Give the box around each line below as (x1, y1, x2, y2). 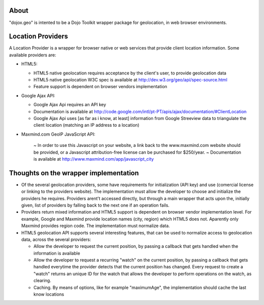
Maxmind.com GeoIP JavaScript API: (21, 131, 95, 137)
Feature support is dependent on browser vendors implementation (33, 84, 167, 90)
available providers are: (9, 52, 56, 58)
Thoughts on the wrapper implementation (9, 169, 139, 177)
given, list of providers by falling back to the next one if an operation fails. (21, 202, 170, 208)
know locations (33, 291, 65, 297)
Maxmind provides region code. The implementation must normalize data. (21, 223, 170, 229)
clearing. (33, 278, 51, 283)
